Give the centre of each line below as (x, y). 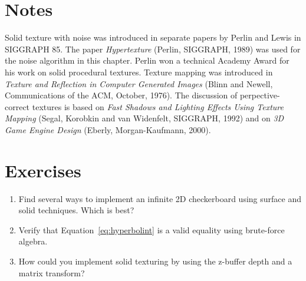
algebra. (33, 241)
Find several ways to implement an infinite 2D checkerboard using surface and (160, 198)
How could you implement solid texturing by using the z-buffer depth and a (155, 261)
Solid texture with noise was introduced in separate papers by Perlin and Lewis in (153, 37)
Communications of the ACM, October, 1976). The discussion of (121, 95)
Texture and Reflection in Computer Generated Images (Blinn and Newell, (139, 83)
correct (17, 106)
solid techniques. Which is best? (76, 210)
